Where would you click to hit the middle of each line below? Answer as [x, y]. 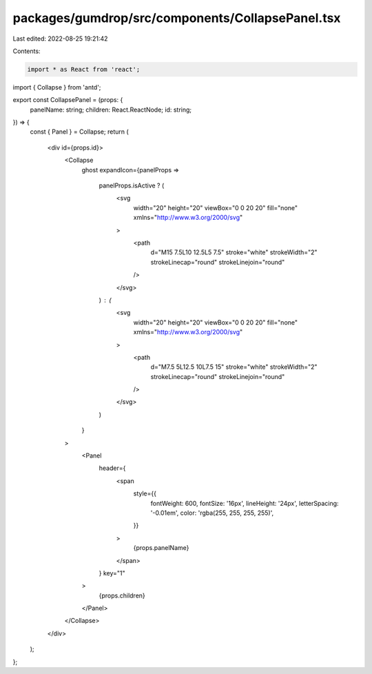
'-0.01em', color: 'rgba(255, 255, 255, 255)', [212, 513]
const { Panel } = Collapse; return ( [79, 132]
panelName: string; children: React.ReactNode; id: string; [111, 110]
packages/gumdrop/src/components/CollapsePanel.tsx [177, 18]
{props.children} [122, 595]
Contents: [27, 51]
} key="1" [112, 573]
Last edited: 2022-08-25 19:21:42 [60, 39]
